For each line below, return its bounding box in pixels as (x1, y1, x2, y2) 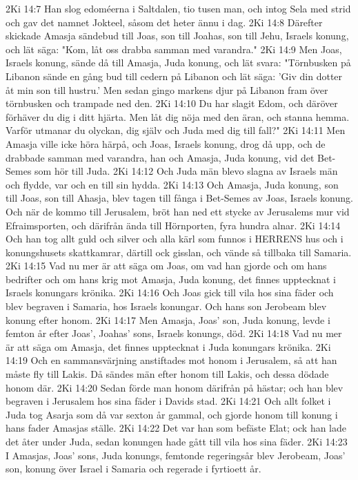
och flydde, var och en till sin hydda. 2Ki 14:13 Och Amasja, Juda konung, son (6, 177, 339, 191)
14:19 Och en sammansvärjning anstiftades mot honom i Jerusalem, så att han (6, 353, 337, 367)
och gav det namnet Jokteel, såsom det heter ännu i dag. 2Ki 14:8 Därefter (6, 15, 323, 29)
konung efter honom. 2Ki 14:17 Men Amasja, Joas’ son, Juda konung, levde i (6, 312, 330, 327)
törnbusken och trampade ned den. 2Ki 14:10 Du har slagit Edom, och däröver (6, 96, 338, 111)
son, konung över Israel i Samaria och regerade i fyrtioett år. (6, 461, 261, 476)
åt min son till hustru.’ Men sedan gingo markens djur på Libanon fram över (6, 82, 328, 97)
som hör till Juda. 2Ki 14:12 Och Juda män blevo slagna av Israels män (34, 164, 338, 178)
